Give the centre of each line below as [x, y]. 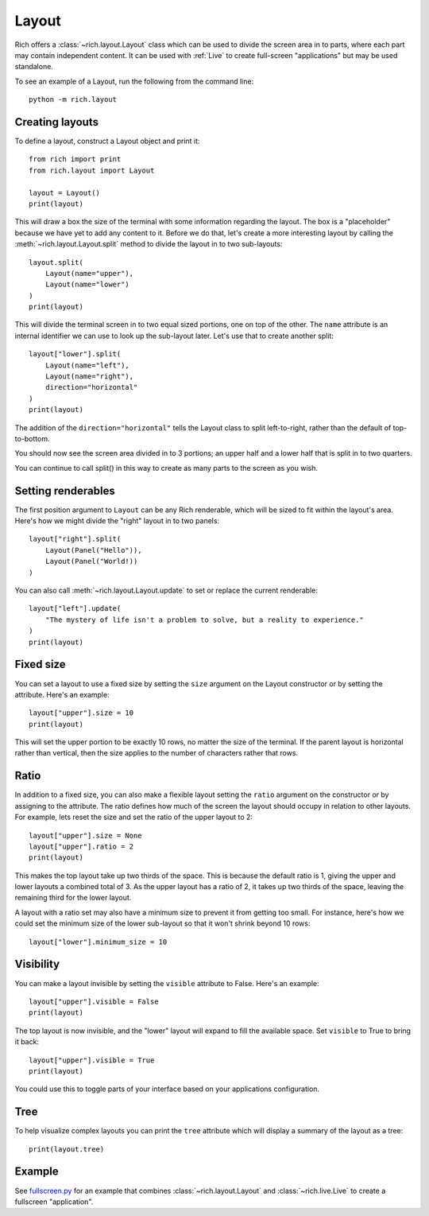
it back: [27, 1042]
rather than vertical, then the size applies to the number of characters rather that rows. [156, 753]
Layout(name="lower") [87, 285]
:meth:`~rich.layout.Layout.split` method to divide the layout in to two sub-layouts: [149, 244]
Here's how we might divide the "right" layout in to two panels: [117, 521]
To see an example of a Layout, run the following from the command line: [134, 81]
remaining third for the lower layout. [73, 898]
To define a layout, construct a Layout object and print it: [107, 141]
